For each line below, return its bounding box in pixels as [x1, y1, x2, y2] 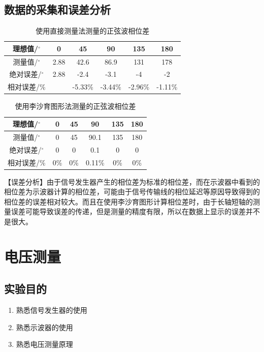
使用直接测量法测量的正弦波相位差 [36, 25, 150, 36]
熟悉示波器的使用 [16, 321, 73, 332]
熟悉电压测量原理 [16, 339, 73, 349]
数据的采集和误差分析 [4, 2, 111, 17]
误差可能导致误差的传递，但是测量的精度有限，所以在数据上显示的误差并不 [11, 206, 260, 217]
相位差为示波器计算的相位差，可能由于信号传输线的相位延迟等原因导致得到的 [4, 186, 260, 197]
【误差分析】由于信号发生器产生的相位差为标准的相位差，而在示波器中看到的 [4, 176, 260, 187]
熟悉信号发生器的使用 [16, 305, 87, 315]
